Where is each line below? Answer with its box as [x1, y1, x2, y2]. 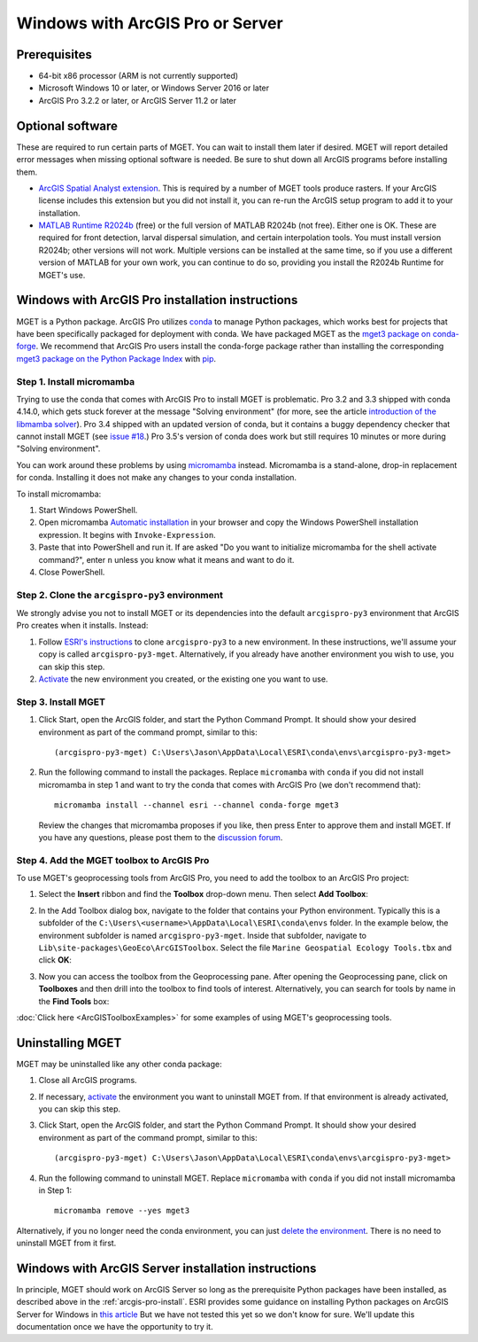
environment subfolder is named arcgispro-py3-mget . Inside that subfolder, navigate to [38, 930, 367, 940]
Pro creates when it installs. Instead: [16, 620, 149, 631]
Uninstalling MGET [16, 1035, 122, 1050]
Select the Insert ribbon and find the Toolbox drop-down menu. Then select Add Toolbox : [38, 889, 369, 900]
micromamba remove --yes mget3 [54, 1205, 190, 1216]
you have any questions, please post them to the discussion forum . [38, 831, 283, 842]
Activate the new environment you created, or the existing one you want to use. [38, 674, 328, 684]
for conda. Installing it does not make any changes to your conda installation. [16, 472, 297, 483]
